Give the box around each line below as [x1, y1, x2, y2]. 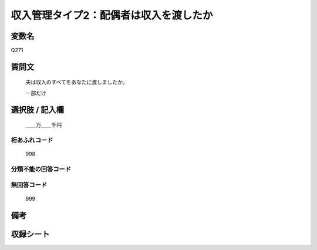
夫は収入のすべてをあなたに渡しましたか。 [25, 79, 128, 86]
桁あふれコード [11, 136, 53, 144]
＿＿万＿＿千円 [25, 121, 62, 129]
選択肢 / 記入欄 [11, 104, 65, 114]
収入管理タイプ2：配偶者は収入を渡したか [11, 9, 213, 22]
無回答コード [11, 181, 48, 189]
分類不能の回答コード [11, 165, 72, 173]
